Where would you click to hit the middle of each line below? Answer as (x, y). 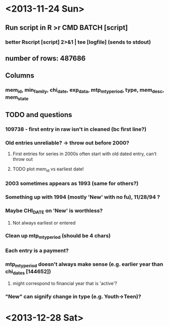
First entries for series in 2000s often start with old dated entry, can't (85, 154)
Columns (20, 76)
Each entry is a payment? (37, 250)
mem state (17, 98)
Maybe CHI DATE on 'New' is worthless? (54, 211)
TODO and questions (39, 115)
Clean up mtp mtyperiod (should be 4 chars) (58, 236)
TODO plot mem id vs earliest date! (48, 170)
